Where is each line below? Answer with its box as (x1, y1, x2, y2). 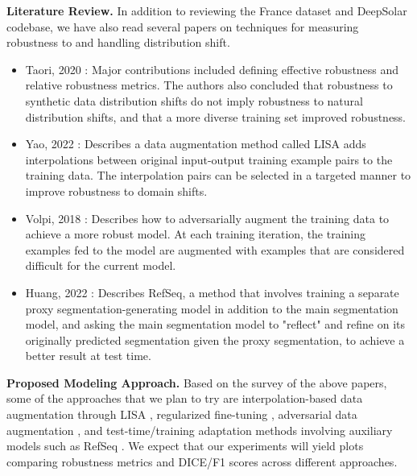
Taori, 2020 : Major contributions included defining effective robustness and (25, 60, 399, 77)
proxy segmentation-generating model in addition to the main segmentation (25, 300, 398, 317)
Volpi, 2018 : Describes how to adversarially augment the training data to (25, 209, 390, 226)
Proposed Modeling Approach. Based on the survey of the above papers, (6, 374, 387, 391)
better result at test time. (25, 347, 151, 364)
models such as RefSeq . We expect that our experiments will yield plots (6, 437, 364, 454)
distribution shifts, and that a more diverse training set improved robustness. (25, 108, 407, 125)
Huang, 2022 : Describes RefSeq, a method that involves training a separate (25, 284, 399, 300)
